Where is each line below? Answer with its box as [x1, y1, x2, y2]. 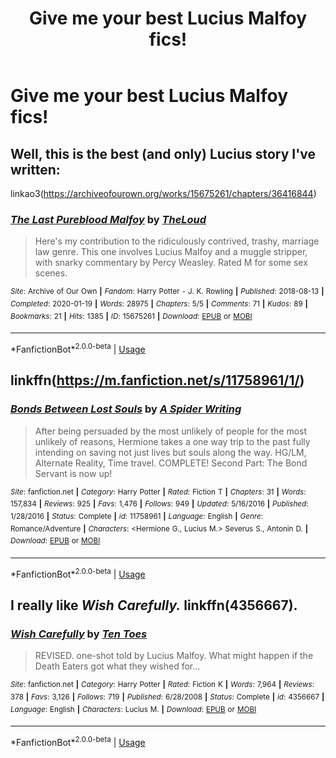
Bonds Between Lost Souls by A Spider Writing [10, 402, 242, 416]
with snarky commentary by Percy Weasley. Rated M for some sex [34, 257, 308, 269]
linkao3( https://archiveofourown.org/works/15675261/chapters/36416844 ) [10, 188, 317, 199]
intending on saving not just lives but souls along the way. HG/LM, [34, 446, 307, 458]
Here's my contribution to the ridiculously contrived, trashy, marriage [34, 235, 320, 247]
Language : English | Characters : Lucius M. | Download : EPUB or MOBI [10, 704, 257, 714]
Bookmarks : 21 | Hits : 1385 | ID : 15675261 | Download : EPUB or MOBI [10, 311, 253, 321]
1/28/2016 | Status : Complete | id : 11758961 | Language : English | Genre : [10, 511, 264, 521]
